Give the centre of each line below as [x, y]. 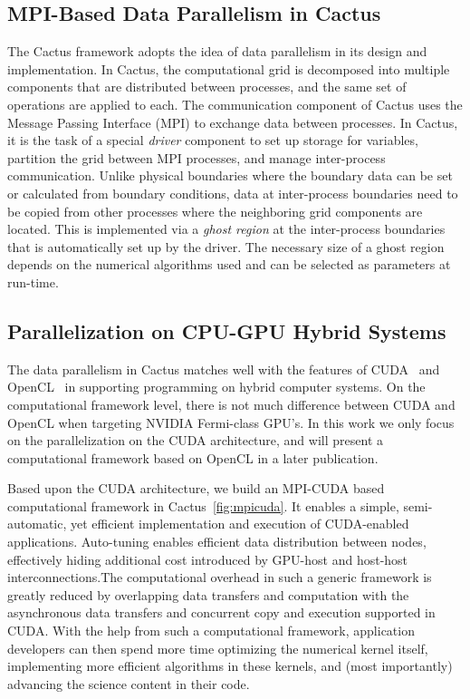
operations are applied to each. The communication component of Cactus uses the [235, 104]
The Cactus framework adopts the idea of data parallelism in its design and [217, 51]
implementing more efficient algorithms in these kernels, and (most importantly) [230, 666]
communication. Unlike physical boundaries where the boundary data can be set [230, 175]
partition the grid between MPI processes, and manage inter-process [197, 157]
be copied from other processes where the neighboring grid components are [215, 211]
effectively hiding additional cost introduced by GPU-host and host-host [208, 559]
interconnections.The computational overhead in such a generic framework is [220, 577]
